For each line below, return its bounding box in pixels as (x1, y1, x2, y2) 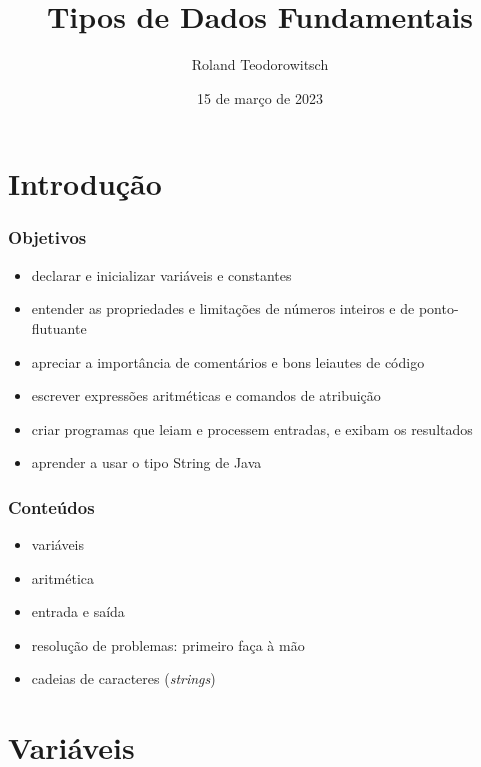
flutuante (31, 317, 87, 338)
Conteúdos (8, 494, 95, 519)
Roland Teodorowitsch (191, 54, 329, 75)
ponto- (418, 298, 459, 319)
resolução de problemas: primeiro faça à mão (31, 634, 305, 655)
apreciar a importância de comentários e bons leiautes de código (31, 351, 425, 372)
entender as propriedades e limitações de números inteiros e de (31, 298, 415, 319)
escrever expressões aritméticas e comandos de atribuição (31, 385, 381, 406)
